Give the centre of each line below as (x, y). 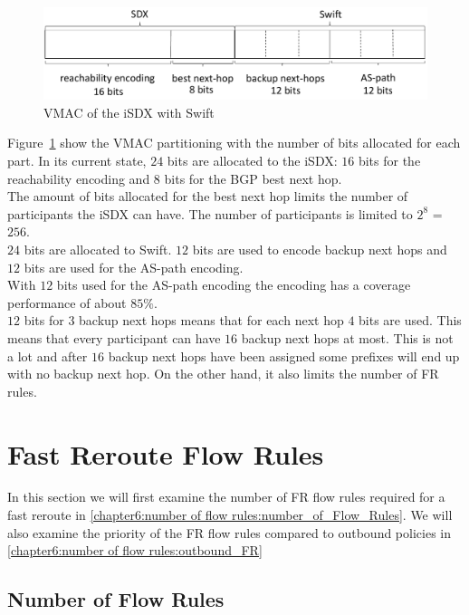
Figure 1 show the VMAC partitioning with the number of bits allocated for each (234, 143)
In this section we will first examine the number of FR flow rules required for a (226, 497)
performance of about (67, 302)
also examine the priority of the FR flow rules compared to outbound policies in (230, 532)
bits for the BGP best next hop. (253, 178)
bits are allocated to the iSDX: (252, 161)
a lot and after (48, 356)
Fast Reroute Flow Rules (166, 453)
